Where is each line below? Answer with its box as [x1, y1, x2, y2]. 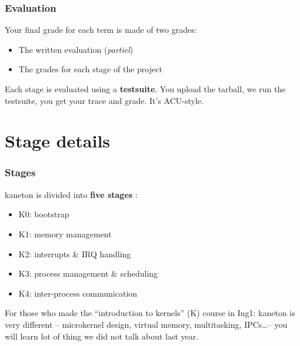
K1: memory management [18, 227, 112, 240]
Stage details [5, 129, 111, 153]
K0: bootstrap [18, 208, 69, 220]
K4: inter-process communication [18, 287, 138, 299]
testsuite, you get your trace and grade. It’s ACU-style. [5, 94, 204, 106]
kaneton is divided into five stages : [5, 188, 138, 200]
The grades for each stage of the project [18, 63, 162, 75]
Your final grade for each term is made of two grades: [5, 23, 197, 36]
